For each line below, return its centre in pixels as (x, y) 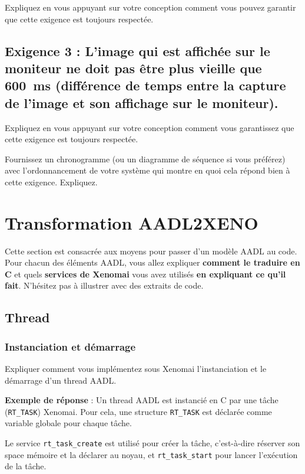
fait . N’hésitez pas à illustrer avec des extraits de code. (104, 285)
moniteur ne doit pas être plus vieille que (133, 68)
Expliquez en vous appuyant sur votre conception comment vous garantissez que (150, 127)
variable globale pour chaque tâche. (68, 423)
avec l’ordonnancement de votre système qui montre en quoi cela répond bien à (147, 170)
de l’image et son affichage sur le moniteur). (142, 102)
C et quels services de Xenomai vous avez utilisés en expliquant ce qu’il (145, 274)
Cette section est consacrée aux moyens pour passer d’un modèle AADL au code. (151, 251)
